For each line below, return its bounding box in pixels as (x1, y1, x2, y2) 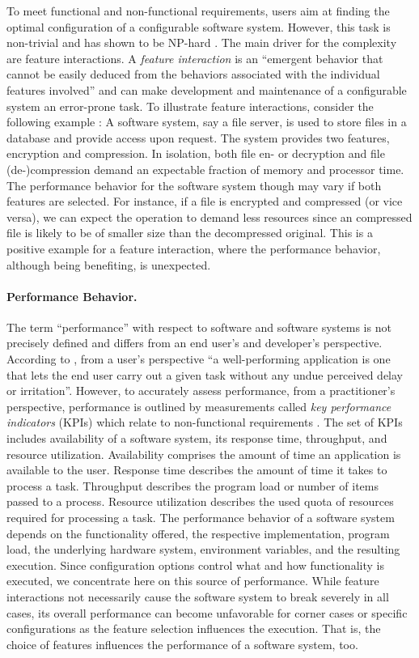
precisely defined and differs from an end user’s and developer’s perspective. (6, 334, 383, 351)
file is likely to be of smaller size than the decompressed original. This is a (6, 224, 373, 241)
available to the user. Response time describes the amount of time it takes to (6, 461, 387, 478)
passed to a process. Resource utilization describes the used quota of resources (6, 493, 394, 510)
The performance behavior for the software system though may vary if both (6, 176, 382, 193)
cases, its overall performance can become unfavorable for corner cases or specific (6, 604, 408, 621)
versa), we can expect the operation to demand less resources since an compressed (6, 208, 413, 225)
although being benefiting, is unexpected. (6, 256, 211, 273)
